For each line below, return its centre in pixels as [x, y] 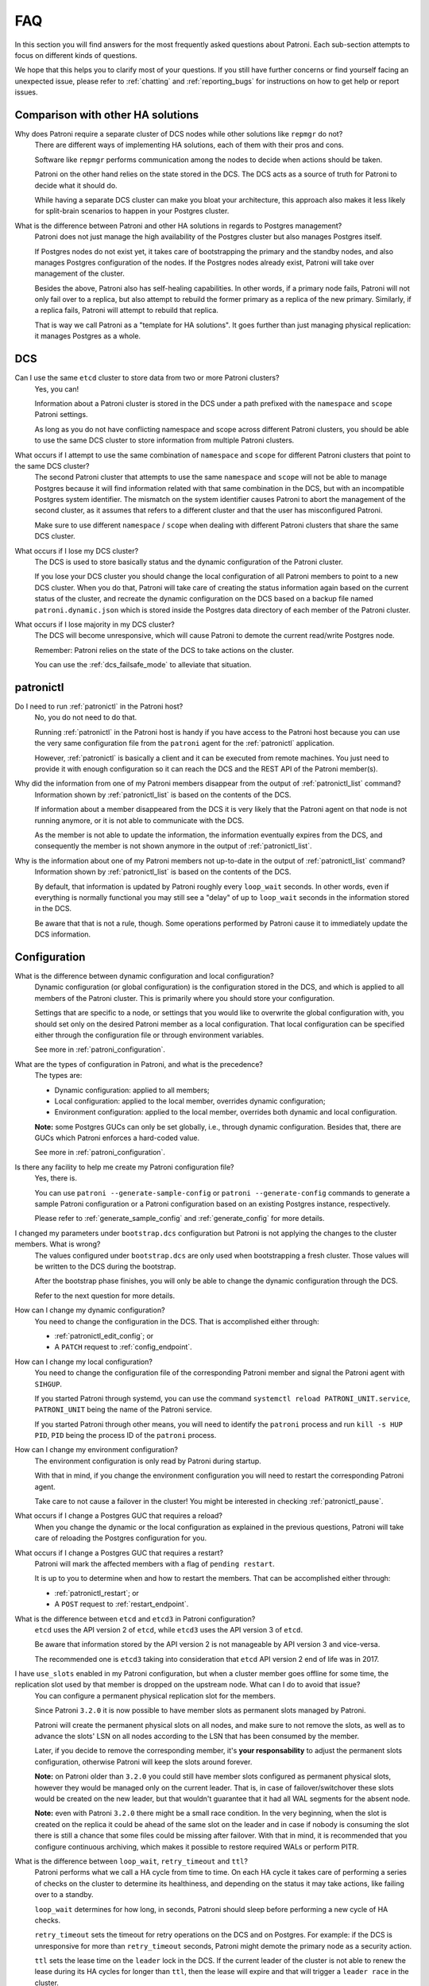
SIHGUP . [48, 1384]
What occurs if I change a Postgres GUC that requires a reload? [118, 1516]
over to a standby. [64, 1895]
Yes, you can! [57, 388]
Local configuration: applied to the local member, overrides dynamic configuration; [190, 1101]
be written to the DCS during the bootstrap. [105, 1266]
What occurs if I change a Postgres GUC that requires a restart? [119, 1552]
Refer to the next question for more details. [104, 1296]
